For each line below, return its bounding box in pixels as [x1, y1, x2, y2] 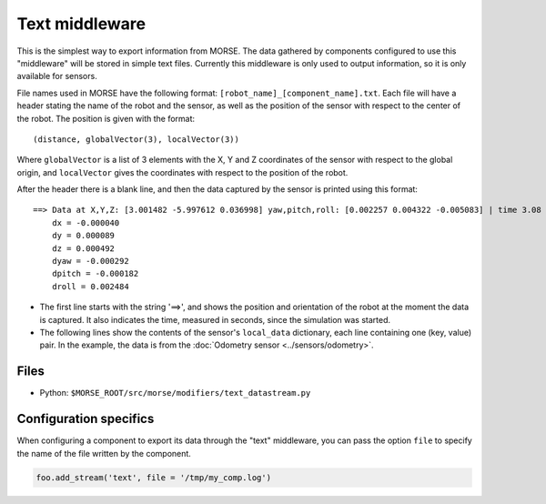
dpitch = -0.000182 [51, 268, 139, 279]
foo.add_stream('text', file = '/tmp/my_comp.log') [35, 472, 272, 482]
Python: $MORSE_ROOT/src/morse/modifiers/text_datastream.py [39, 388, 311, 398]
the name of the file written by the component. [16, 448, 191, 459]
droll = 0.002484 [51, 281, 129, 291]
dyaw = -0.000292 [51, 256, 129, 267]
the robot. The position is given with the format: [16, 113, 196, 124]
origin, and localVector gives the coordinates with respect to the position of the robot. [16, 166, 349, 177]
